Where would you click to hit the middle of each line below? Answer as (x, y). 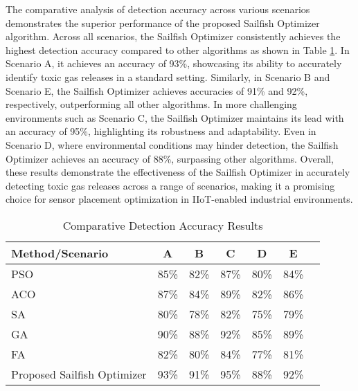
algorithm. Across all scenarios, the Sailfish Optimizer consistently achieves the (173, 36)
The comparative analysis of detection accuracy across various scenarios (158, 9)
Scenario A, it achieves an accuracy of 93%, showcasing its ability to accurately (174, 63)
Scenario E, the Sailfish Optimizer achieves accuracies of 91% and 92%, (157, 90)
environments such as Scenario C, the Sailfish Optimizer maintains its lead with (175, 117)
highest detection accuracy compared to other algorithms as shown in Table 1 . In (178, 49)
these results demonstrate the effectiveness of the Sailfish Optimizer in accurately (178, 172)
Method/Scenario (60, 253)
